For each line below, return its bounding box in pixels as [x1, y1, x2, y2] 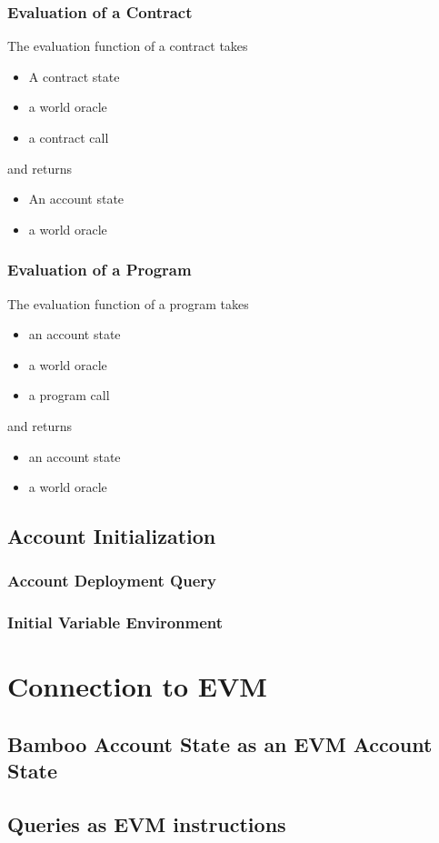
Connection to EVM [7, 667, 267, 705]
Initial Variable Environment [7, 611, 224, 634]
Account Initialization [7, 522, 216, 550]
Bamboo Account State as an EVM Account [7, 729, 433, 758]
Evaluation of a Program [7, 258, 192, 281]
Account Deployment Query [7, 569, 217, 592]
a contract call [28, 128, 109, 146]
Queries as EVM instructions [7, 810, 286, 838]
